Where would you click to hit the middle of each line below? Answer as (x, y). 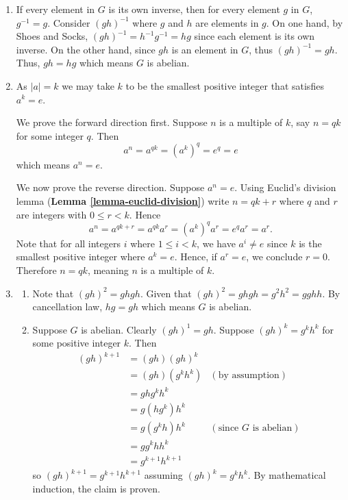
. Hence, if (196, 257)
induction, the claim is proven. (97, 488)
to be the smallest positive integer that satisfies (225, 85)
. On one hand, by (304, 22)
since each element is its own (254, 36)
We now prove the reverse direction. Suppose (110, 187)
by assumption (249, 376)
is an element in (205, 49)
